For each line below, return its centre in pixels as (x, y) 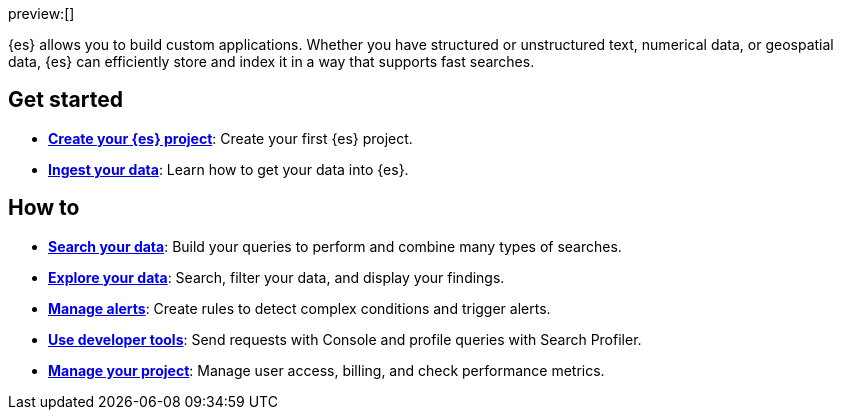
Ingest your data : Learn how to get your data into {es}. (228, 169)
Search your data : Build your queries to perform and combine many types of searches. (335, 246)
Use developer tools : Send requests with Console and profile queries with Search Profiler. (345, 339)
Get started (65, 100)
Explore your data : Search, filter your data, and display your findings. (276, 277)
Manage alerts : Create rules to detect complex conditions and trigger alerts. (299, 308)
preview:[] (41, 13)
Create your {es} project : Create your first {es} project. (230, 138)
